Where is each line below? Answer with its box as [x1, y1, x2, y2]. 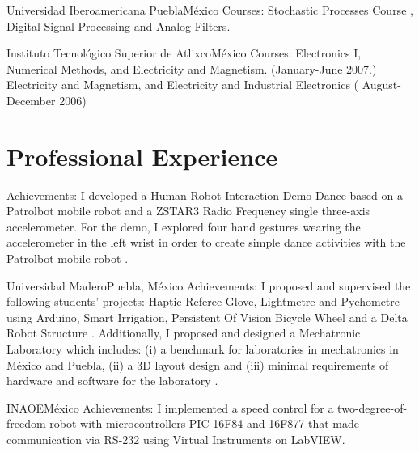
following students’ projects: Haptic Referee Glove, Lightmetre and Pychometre [6, 293, 400, 310]
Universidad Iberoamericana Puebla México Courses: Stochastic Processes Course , [6, 2, 413, 18]
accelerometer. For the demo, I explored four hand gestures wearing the [6, 218, 361, 235]
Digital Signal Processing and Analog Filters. [6, 17, 231, 34]
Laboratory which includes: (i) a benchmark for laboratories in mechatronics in [6, 341, 399, 358]
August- [362, 76, 401, 93]
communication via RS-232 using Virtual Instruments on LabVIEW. [6, 431, 345, 447]
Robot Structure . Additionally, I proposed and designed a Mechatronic [6, 324, 361, 341]
